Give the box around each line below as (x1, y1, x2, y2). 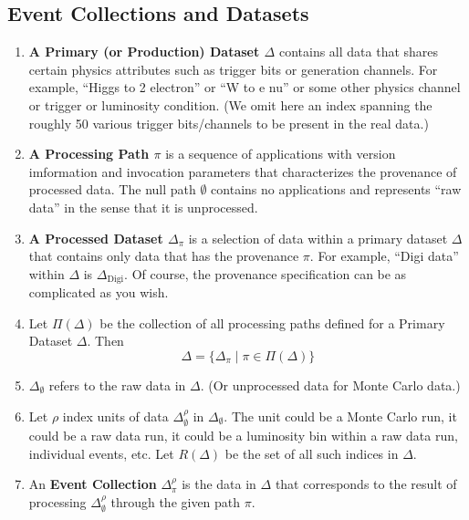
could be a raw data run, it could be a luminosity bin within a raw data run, (28, 425, 458, 444)
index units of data (62, 406, 169, 425)
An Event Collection (28, 474, 157, 494)
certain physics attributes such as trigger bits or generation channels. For (28, 59, 438, 78)
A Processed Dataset (28, 228, 163, 247)
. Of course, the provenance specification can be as (124, 264, 407, 283)
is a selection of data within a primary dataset (188, 228, 448, 247)
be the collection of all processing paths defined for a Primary (99, 313, 445, 332)
